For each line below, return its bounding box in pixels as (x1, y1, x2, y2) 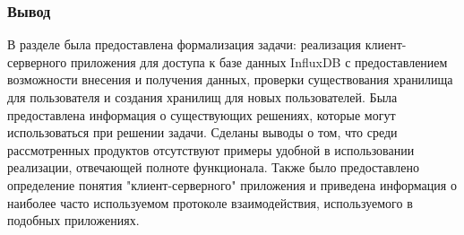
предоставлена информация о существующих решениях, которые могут (7, 105, 396, 124)
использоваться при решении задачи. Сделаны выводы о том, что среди (7, 123, 398, 142)
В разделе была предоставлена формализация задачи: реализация (7, 35, 362, 54)
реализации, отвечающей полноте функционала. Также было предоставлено (7, 158, 419, 177)
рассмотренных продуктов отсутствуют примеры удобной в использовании (7, 140, 415, 159)
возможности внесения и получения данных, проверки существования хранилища (7, 70, 453, 89)
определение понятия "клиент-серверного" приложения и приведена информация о (7, 175, 457, 194)
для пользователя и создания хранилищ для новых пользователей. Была (7, 88, 398, 106)
